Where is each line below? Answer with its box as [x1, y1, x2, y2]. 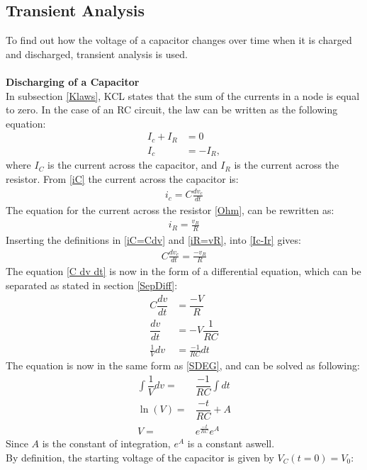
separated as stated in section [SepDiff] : [6, 278, 178, 293]
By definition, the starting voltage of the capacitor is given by [6, 449, 274, 464]
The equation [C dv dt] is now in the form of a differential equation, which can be [6, 264, 361, 279]
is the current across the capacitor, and [47, 157, 218, 172]
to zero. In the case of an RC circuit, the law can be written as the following [6, 102, 338, 117]
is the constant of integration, [42, 435, 171, 450]
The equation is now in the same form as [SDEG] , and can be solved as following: [6, 358, 360, 373]
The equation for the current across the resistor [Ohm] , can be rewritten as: [6, 203, 334, 218]
